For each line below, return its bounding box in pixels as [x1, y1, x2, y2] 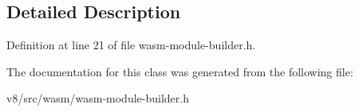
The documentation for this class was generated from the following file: [6, 63, 353, 79]
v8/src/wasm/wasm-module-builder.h [6, 90, 189, 106]
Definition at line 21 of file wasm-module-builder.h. [6, 37, 256, 53]
